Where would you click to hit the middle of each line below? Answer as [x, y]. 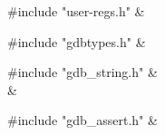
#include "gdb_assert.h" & [82, 120]
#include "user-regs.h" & [76, 11]
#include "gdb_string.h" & [82, 72]
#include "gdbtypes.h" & [77, 41]
